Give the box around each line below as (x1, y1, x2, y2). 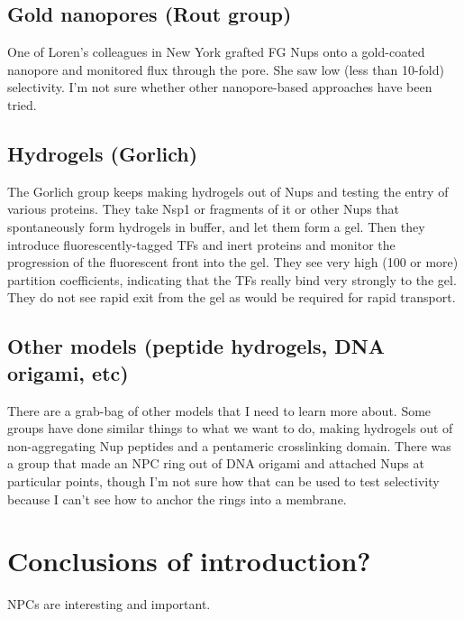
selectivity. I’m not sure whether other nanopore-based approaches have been (7, 78, 432, 97)
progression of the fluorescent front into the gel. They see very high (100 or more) (7, 253, 459, 272)
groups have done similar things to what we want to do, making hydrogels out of (7, 419, 453, 438)
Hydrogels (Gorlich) (7, 139, 198, 167)
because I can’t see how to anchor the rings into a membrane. (7, 489, 347, 508)
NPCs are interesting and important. (7, 595, 211, 614)
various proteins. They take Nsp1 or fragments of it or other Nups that (7, 199, 400, 218)
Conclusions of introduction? (7, 542, 371, 579)
